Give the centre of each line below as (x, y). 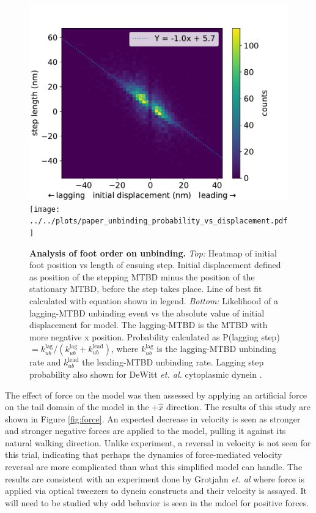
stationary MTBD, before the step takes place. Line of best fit (146, 289)
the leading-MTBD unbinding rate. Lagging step (173, 362)
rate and (45, 362)
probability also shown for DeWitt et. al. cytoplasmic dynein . (146, 374)
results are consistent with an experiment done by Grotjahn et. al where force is (155, 478)
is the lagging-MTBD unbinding (216, 349)
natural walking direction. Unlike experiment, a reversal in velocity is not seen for (158, 442)
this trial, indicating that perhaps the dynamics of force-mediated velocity (144, 455)
